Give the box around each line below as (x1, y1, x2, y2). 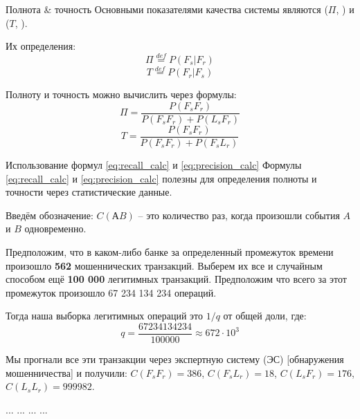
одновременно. (24, 221, 87, 236)
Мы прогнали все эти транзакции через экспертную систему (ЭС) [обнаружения (6, 351, 344, 366)
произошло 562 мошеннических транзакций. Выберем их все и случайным (6, 258, 323, 272)
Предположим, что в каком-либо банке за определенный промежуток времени (6, 244, 334, 259)
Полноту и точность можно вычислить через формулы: (6, 87, 237, 102)
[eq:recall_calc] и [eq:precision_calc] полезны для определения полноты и (6, 171, 317, 185)
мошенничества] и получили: (6, 365, 127, 380)
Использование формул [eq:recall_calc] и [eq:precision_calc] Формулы (6, 157, 302, 171)
